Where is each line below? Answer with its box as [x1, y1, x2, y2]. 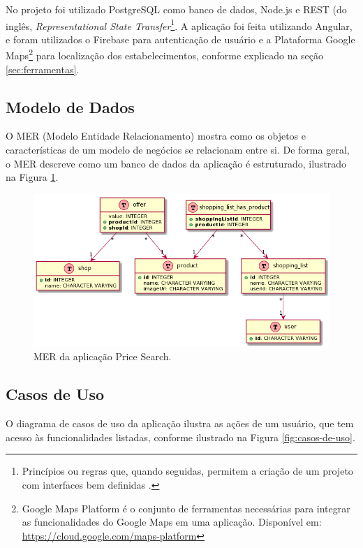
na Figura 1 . [6, 170, 59, 184]
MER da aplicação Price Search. [34, 349, 172, 364]
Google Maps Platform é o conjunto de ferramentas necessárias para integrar [22, 501, 350, 515]
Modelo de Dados [6, 96, 135, 117]
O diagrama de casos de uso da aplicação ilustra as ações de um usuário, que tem [6, 416, 354, 431]
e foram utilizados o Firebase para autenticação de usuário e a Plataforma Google [6, 31, 355, 46]
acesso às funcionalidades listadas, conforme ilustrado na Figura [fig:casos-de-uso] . [6, 429, 355, 444]
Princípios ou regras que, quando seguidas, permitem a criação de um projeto [22, 464, 353, 478]
